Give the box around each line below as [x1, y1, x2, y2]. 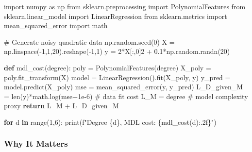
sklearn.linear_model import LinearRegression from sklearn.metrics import [4, 11, 227, 21]
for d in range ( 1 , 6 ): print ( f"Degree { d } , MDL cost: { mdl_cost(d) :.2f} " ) [4, 117, 217, 127]
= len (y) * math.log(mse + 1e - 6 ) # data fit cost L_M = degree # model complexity [4, 91, 248, 101]
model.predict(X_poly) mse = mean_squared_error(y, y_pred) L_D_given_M [4, 82, 243, 92]
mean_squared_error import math [4, 20, 108, 31]
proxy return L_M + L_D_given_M [4, 101, 119, 111]
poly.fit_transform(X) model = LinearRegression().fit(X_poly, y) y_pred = [4, 72, 231, 82]
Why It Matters [4, 137, 68, 150]
